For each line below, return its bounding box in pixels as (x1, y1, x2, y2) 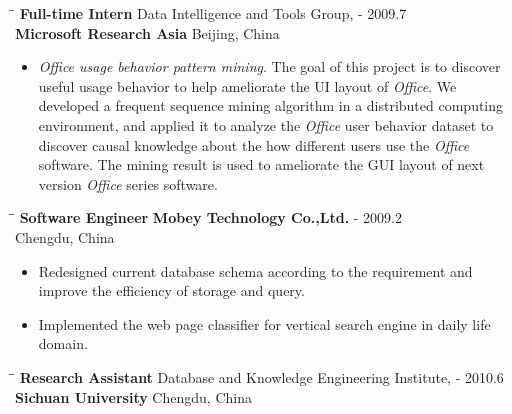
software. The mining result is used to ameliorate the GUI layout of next (38, 154, 485, 175)
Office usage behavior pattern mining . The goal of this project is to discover (38, 56, 501, 77)
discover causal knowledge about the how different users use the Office (38, 134, 470, 155)
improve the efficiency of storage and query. (38, 280, 305, 301)
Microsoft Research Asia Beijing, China (15, 22, 280, 43)
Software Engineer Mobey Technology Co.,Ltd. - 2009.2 (19, 207, 402, 228)
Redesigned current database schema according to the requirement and (38, 260, 473, 281)
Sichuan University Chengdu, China (15, 386, 252, 407)
